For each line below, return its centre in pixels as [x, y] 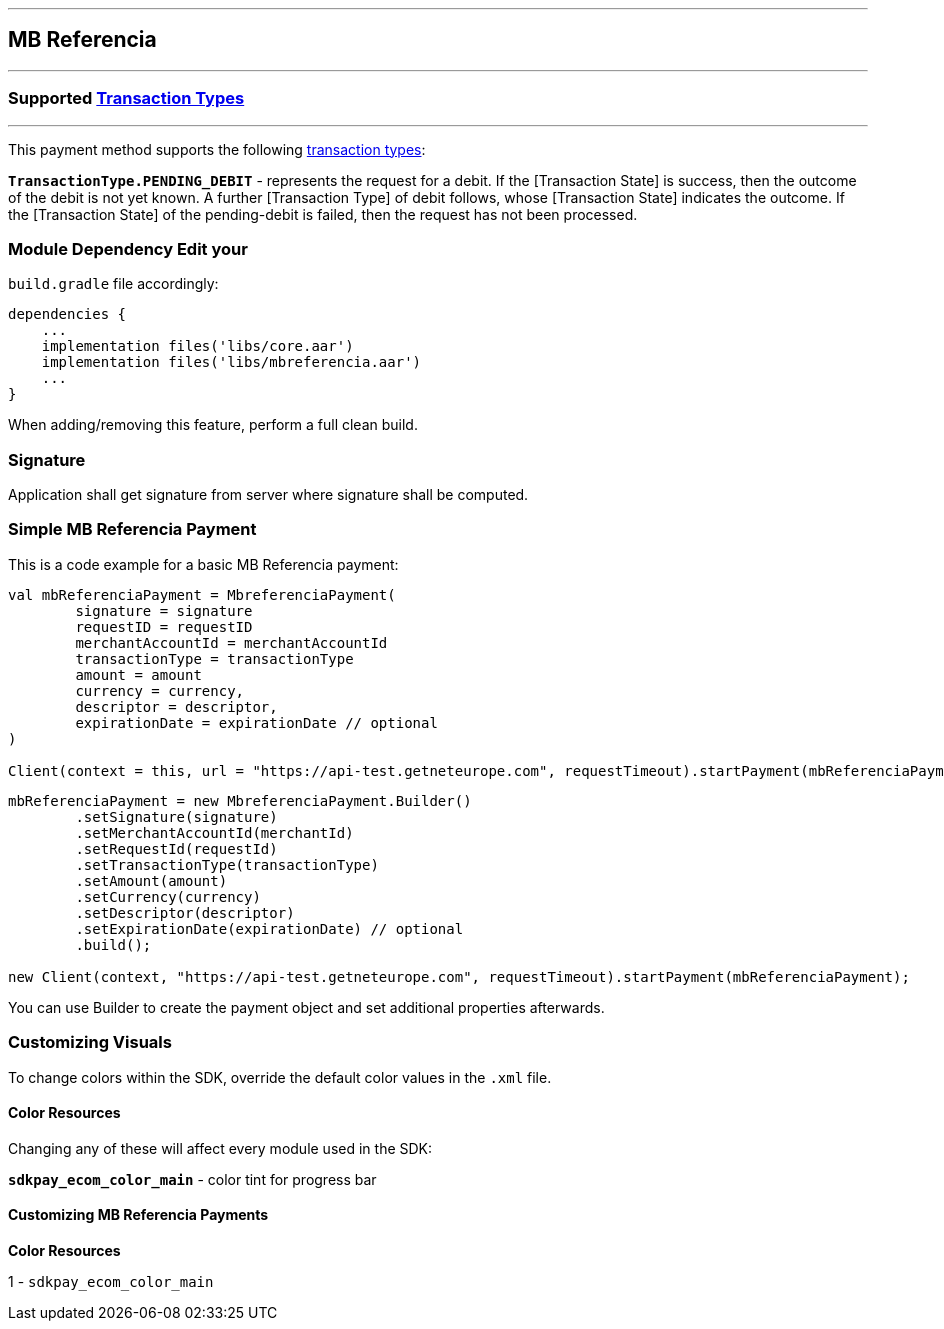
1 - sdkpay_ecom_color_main [111, 1282]
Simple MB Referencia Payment [132, 529]
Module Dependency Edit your [128, 248]
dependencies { [67, 314]
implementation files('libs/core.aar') [197, 346]
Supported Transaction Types [126, 98]
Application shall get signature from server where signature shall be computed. [268, 495]
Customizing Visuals [90, 1042]
